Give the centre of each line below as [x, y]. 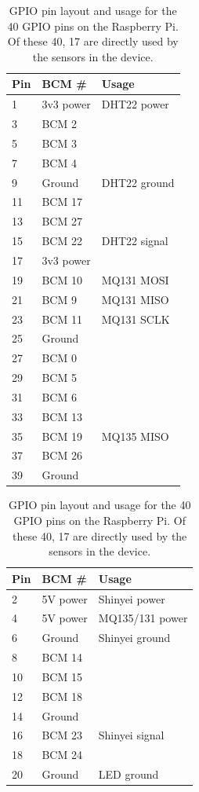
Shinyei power [132, 598]
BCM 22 [62, 241]
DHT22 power [135, 104]
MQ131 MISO [135, 299]
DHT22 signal [135, 241]
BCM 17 [62, 202]
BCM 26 [62, 455]
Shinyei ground [134, 638]
